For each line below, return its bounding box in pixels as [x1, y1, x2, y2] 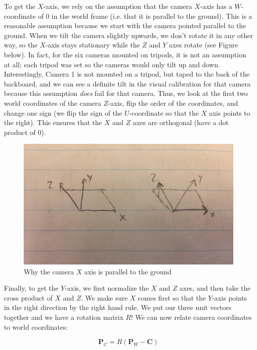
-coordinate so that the [129, 107, 199, 118]
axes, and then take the [179, 283, 251, 293]
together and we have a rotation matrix [4, 312, 124, 322]
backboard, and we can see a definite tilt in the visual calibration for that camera [4, 78, 251, 88]
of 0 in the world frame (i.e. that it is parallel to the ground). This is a [38, 10, 253, 21]
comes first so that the [138, 292, 206, 303]
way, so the [4, 40, 38, 50]
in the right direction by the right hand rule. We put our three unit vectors [4, 302, 232, 312]
